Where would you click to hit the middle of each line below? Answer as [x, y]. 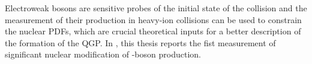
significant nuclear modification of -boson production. [103, 54]
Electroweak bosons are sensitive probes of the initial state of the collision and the [156, 8]
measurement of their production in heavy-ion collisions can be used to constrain [153, 19]
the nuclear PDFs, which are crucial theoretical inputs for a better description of [153, 31]
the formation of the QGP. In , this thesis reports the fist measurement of [140, 42]
